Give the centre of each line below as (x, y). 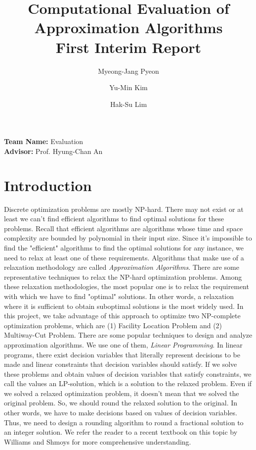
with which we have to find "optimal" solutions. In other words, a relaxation (119, 296)
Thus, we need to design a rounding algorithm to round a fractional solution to (124, 422)
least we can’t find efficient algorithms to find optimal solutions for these (114, 219)
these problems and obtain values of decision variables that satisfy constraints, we (128, 374)
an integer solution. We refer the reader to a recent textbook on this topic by (121, 432)
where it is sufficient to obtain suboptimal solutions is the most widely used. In (124, 306)
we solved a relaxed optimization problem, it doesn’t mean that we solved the (122, 393)
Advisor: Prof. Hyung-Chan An (53, 151)
